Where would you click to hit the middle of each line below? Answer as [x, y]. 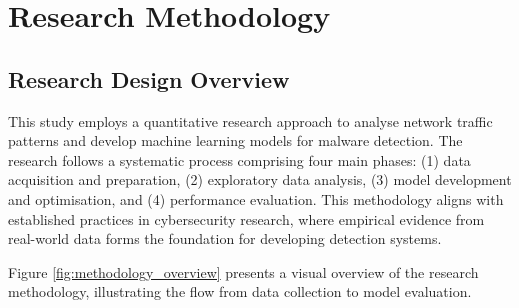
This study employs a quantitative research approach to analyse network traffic [250, 120]
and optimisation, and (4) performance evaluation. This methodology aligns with [256, 198]
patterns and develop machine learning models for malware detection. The [235, 140]
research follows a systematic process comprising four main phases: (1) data [239, 159]
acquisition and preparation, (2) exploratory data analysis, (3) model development [260, 179]
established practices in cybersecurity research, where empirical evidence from [246, 218]
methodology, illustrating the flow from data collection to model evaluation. [240, 291]
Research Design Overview [149, 78]
